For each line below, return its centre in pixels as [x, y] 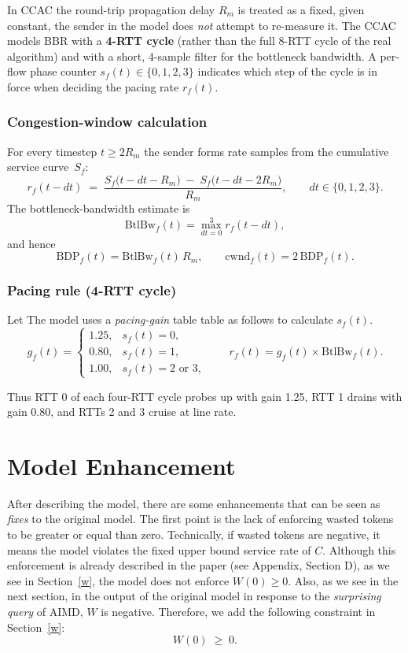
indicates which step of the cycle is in [287, 71]
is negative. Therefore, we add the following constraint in [238, 611]
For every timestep [52, 151]
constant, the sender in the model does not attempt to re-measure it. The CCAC [202, 25]
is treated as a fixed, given [301, 9]
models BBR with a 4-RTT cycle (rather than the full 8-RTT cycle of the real [199, 41]
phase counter [63, 71]
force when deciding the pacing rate [93, 86]
